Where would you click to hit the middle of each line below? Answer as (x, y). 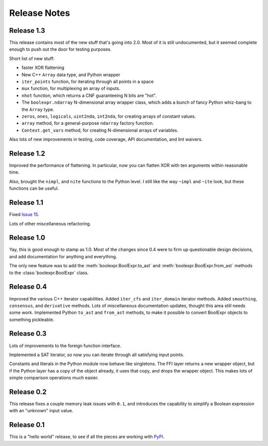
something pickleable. (32, 319)
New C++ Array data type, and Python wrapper (71, 74)
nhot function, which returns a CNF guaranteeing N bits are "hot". (89, 95)
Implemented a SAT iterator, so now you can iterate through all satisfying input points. (97, 355)
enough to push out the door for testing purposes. (60, 49)
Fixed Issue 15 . (24, 215)
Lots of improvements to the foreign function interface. (65, 346)
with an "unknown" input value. (41, 411)
